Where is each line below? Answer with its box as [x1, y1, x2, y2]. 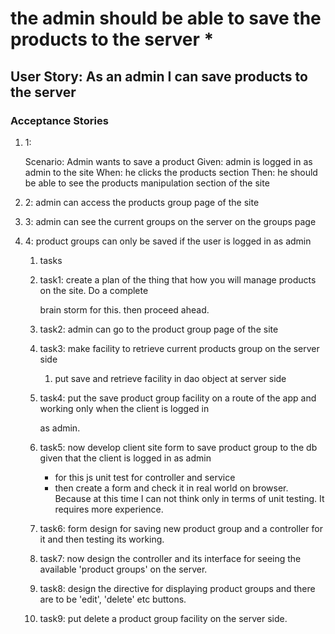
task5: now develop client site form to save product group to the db [39, 441, 318, 453]
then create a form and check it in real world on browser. [54, 482, 289, 494]
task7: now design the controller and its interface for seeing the [39, 552, 302, 564]
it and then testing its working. [39, 533, 165, 545]
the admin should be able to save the [10, 7, 322, 30]
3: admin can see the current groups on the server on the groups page [24, 215, 317, 227]
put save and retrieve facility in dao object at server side [54, 372, 287, 384]
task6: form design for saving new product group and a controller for [39, 522, 323, 534]
